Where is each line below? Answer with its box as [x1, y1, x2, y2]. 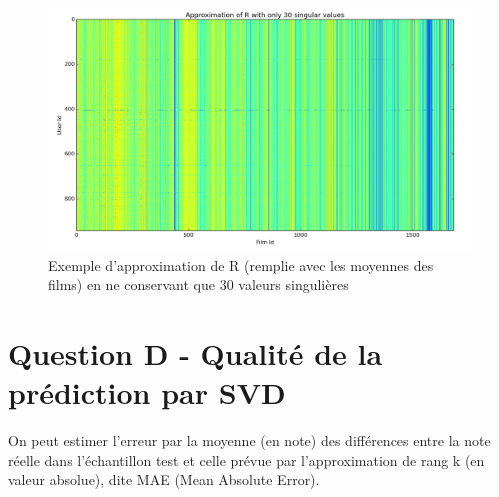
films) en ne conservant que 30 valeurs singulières [48, 274, 349, 295]
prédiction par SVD [8, 372, 286, 413]
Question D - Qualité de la [8, 333, 383, 374]
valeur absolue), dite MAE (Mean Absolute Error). [8, 469, 320, 490]
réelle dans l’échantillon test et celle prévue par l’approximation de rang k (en [8, 449, 485, 470]
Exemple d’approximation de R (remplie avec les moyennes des [48, 254, 434, 275]
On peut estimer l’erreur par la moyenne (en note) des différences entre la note [8, 430, 491, 451]
